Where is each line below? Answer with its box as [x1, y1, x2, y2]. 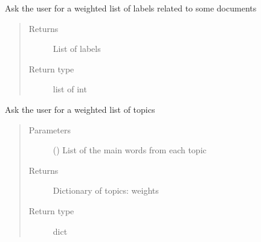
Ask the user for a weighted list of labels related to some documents [5, 2, 257, 14]
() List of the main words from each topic [53, 144, 207, 156]
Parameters [28, 123, 71, 136]
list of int [53, 83, 87, 95]
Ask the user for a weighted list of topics [5, 103, 155, 115]
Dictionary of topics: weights [53, 184, 159, 197]
